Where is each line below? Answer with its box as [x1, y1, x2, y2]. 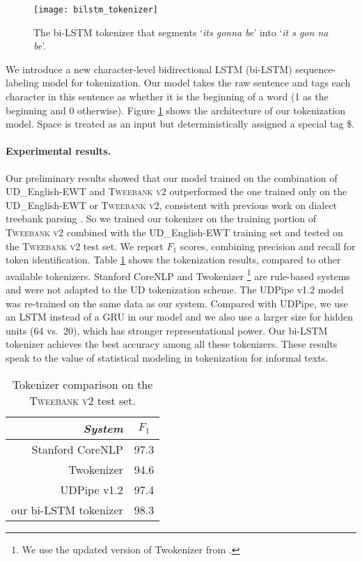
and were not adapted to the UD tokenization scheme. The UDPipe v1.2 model [6, 282, 344, 297]
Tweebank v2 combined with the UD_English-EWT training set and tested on [6, 224, 343, 239]
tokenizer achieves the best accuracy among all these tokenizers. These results [6, 337, 338, 351]
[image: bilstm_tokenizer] [33, 5, 158, 15]
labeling [6, 75, 39, 90]
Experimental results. [6, 144, 111, 158]
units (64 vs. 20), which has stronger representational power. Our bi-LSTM [6, 323, 328, 337]
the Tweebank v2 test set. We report [6, 238, 164, 253]
